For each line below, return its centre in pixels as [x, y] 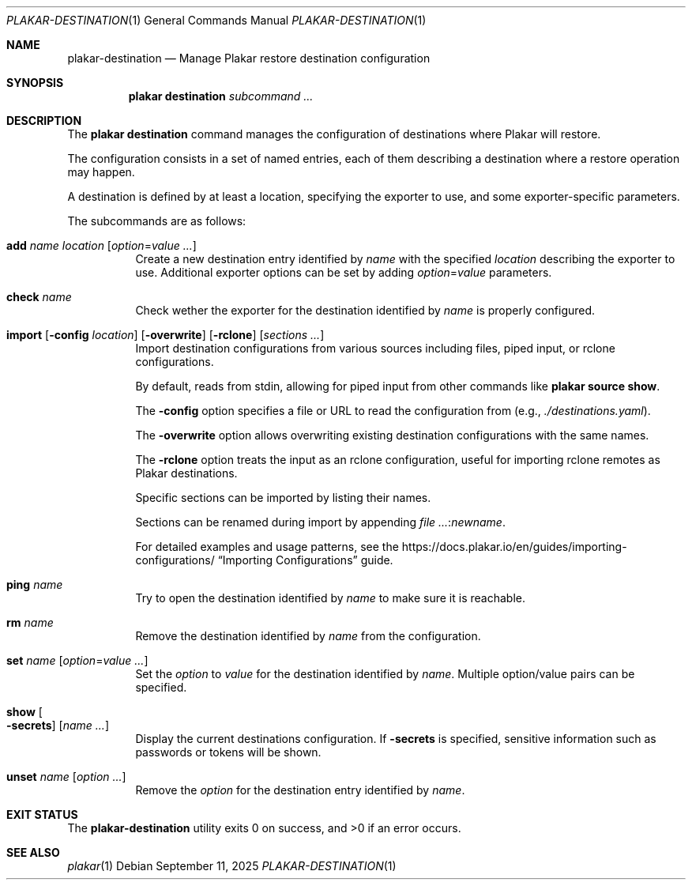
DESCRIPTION [44, 121]
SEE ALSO [33, 852]
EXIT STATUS [42, 814]
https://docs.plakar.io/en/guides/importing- [514, 547]
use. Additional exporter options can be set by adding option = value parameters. [344, 272]
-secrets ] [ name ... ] [58, 725]
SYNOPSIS [35, 83]
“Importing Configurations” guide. [305, 560]
